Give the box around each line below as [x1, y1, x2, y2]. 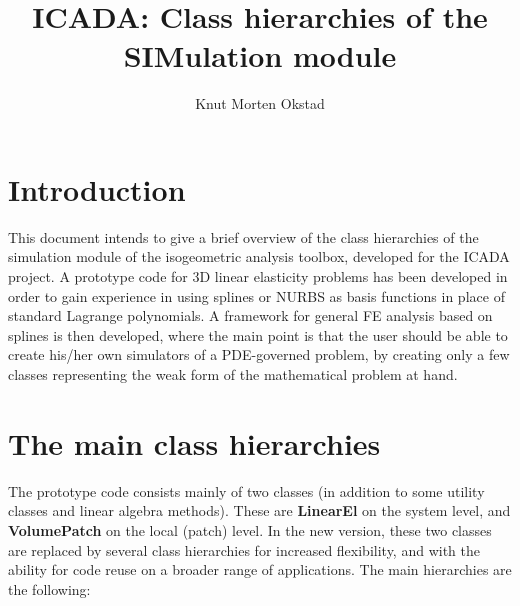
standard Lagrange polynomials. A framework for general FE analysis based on [8, 305, 493, 326]
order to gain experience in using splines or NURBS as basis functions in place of [8, 285, 505, 306]
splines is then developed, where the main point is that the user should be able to [8, 324, 508, 345]
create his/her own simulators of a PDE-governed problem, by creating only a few [8, 344, 510, 365]
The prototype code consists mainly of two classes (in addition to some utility [8, 480, 485, 501]
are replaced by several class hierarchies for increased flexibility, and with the [8, 539, 480, 560]
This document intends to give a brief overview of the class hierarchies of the [8, 226, 479, 247]
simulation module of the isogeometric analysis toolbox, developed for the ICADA [8, 246, 510, 267]
